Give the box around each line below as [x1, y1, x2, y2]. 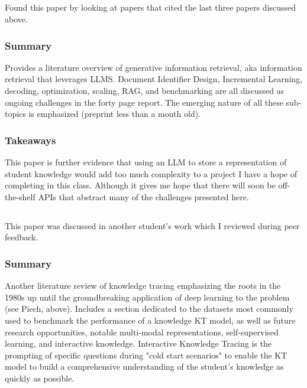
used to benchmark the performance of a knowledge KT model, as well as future [5, 314, 296, 326]
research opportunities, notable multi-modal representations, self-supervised [5, 325, 279, 338]
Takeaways [5, 132, 56, 147]
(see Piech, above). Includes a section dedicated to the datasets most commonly [5, 302, 293, 315]
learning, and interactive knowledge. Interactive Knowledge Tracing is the [5, 337, 272, 350]
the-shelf [5, 190, 35, 203]
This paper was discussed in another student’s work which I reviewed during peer [5, 219, 300, 232]
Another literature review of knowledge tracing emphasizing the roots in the [5, 279, 281, 292]
